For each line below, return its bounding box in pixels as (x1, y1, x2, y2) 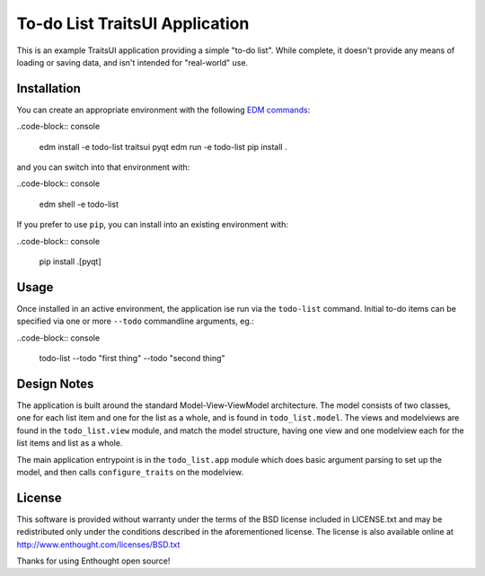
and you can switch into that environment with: (16, 162, 190, 173)
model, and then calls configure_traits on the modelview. (16, 466, 244, 477)
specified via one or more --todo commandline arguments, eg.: (16, 315, 255, 327)
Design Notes (16, 376, 94, 391)
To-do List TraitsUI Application (16, 13, 250, 33)
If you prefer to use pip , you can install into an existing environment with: (16, 219, 289, 230)
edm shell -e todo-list (39, 199, 119, 209)
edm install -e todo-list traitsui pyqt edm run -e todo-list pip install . (39, 141, 287, 152)
